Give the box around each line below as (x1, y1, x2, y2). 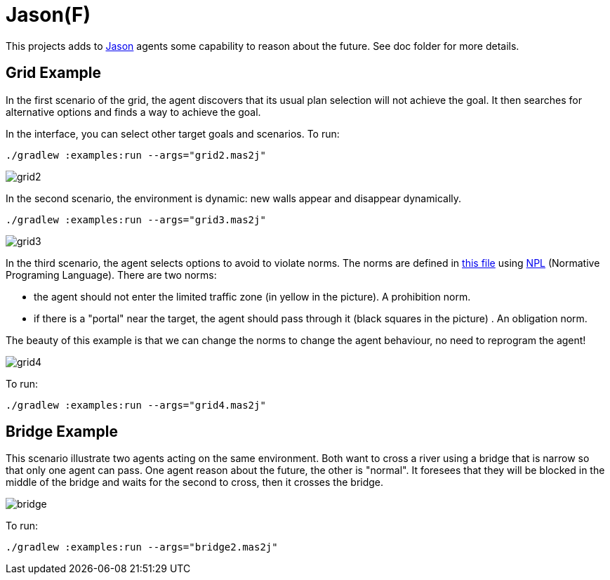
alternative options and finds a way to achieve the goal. (6, 105, 261, 118)
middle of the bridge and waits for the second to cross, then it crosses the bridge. (6, 476, 384, 489)
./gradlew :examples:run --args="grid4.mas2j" (6, 399, 266, 411)
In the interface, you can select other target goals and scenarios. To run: (6, 127, 340, 140)
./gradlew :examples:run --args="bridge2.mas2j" (6, 541, 278, 553)
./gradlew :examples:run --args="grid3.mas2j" (6, 213, 266, 225)
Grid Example (6, 64, 101, 82)
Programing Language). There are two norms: (6, 268, 217, 281)
